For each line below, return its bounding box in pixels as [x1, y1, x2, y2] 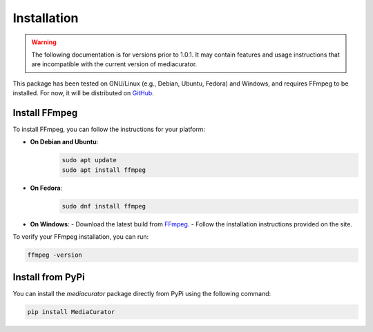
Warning [31, 38, 57, 46]
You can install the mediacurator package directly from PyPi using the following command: [12, 289, 271, 297]
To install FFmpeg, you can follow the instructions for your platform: [12, 125, 206, 134]
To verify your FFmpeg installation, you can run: [12, 233, 149, 241]
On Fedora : [30, 184, 63, 192]
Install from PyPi [12, 271, 86, 283]
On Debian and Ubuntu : [30, 138, 99, 146]
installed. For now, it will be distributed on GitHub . [12, 89, 155, 97]
